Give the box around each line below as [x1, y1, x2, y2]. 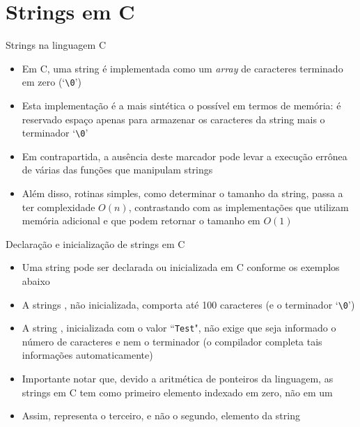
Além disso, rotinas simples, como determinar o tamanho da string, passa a [22, 186, 343, 200]
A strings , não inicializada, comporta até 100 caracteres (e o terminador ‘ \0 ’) [22, 297, 355, 311]
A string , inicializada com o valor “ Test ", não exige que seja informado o [22, 320, 336, 335]
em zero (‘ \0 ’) [22, 75, 81, 89]
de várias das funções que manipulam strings [22, 162, 213, 177]
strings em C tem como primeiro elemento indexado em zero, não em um [22, 385, 333, 399]
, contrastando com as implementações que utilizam [128, 199, 349, 214]
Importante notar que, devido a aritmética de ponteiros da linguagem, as [22, 371, 334, 386]
